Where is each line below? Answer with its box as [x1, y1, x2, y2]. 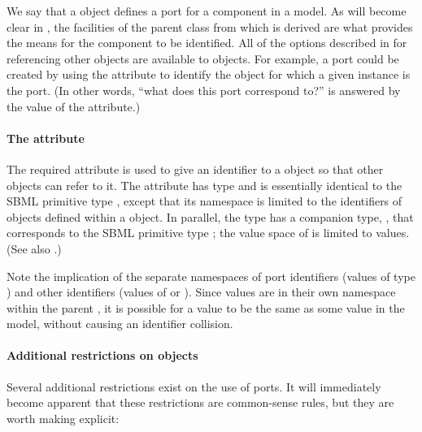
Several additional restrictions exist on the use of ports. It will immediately [7, 378, 381, 395]
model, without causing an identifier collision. [7, 315, 233, 332]
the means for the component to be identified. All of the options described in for [7, 34, 407, 51]
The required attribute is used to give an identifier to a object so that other [7, 160, 384, 177]
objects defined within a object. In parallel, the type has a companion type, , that [7, 208, 414, 225]
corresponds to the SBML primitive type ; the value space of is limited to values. [7, 224, 410, 241]
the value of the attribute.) [7, 97, 141, 114]
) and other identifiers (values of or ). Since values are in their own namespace [7, 283, 396, 300]
